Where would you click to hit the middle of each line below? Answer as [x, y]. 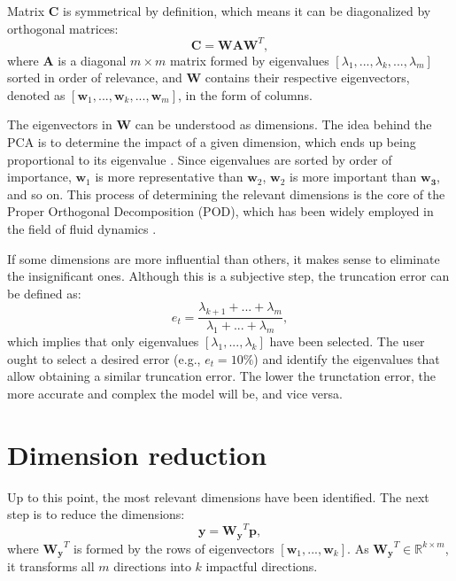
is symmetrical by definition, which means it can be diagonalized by [247, 11]
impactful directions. [262, 566]
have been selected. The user [347, 341]
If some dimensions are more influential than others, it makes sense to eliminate [224, 258]
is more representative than [169, 177]
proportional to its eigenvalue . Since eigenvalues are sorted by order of [200, 159]
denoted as [36, 94]
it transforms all [51, 566]
